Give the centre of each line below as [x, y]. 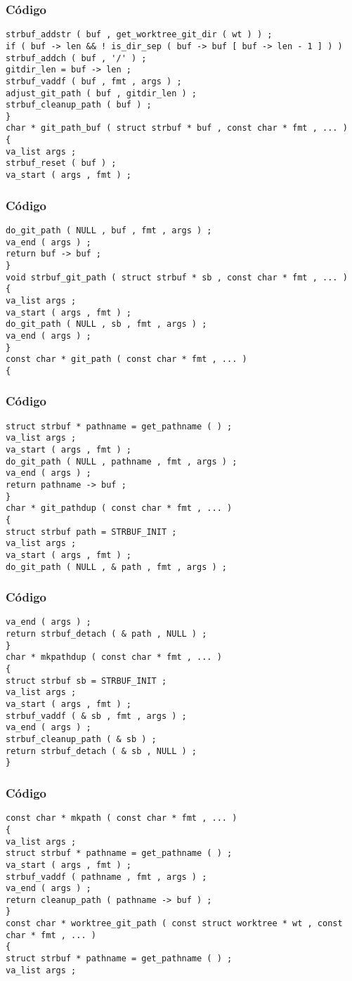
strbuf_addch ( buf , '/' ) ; [76, 58]
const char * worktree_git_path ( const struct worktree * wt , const [174, 924]
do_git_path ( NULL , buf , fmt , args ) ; [109, 230]
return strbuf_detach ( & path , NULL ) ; [106, 634]
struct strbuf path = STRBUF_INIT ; [91, 532]
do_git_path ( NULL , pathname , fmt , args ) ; [122, 461]
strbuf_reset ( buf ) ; [61, 163]
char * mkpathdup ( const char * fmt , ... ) [114, 657]
